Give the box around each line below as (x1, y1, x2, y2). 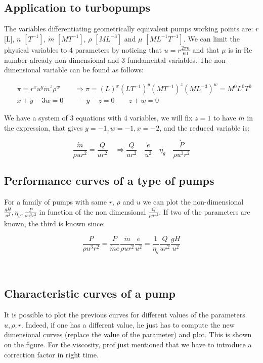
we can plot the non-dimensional (143, 196, 244, 207)
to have (213, 112, 236, 123)
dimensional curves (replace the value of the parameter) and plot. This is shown (4, 329, 252, 340)
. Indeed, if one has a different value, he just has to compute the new (21, 319, 235, 330)
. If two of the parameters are (159, 206, 250, 217)
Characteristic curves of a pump (4, 286, 176, 301)
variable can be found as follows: (43, 64, 144, 75)
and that (192, 44, 220, 55)
